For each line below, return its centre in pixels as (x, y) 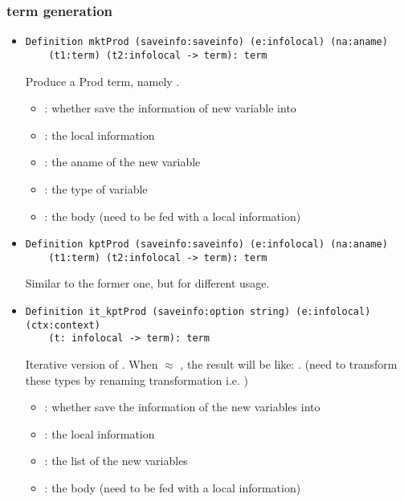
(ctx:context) (63, 325)
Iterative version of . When (92, 363)
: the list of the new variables (116, 461)
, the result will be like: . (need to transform (289, 363)
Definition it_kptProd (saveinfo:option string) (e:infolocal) (198, 312)
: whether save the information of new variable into (170, 108)
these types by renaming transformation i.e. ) (137, 380)
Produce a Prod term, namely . (102, 81)
